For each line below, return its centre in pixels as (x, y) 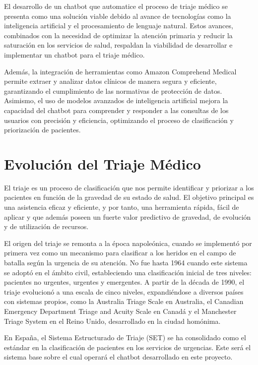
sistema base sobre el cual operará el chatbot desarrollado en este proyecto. (118, 357)
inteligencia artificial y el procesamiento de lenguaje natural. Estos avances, (119, 26)
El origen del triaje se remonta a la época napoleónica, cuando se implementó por (128, 243)
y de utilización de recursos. (46, 226)
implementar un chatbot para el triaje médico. (74, 54)
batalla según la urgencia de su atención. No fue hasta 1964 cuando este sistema (126, 262)
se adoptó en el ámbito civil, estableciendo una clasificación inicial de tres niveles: (128, 272)
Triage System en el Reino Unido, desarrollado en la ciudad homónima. (112, 321)
